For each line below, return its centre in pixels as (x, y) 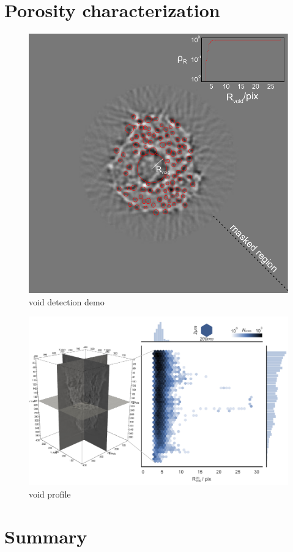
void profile (50, 494)
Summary (46, 536)
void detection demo (67, 301)
